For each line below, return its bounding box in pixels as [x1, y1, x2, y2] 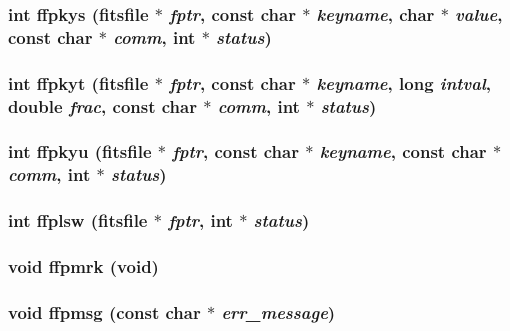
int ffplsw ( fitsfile [8, 208, 148, 233]
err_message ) [221, 299, 336, 324]
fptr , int [168, 208, 233, 233]
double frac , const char [8, 93, 197, 118]
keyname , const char [319, 139, 487, 164]
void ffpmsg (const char [8, 299, 201, 324]
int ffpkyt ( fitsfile [8, 70, 149, 95]
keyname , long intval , [316, 70, 492, 95]
